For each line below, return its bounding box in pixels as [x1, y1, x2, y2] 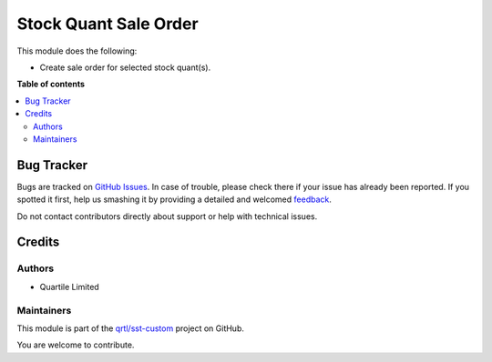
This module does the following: [16, 45, 138, 56]
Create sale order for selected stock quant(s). [39, 62, 211, 73]
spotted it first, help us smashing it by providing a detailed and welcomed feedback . [16, 194, 333, 205]
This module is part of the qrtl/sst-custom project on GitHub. [16, 323, 245, 334]
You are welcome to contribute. [16, 339, 135, 350]
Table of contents [16, 78, 86, 90]
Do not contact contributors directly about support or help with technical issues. [16, 210, 318, 222]
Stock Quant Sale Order [16, 14, 200, 34]
